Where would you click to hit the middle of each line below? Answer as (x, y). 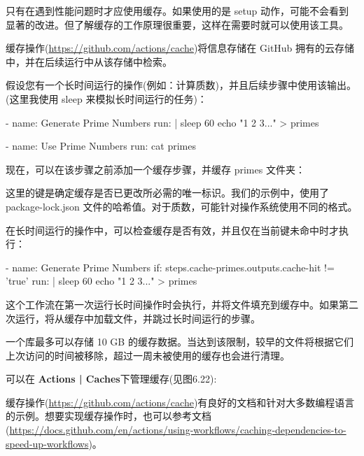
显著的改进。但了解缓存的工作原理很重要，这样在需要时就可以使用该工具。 (177, 24)
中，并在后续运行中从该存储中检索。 (89, 61)
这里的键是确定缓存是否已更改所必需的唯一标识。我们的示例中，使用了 (167, 193)
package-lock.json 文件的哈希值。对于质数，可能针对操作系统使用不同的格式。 (182, 206)
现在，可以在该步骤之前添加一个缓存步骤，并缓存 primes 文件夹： (155, 169)
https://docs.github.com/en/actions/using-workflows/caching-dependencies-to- (178, 430)
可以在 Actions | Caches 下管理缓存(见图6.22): (111, 379)
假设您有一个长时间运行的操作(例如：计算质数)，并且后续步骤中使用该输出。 (181, 85)
